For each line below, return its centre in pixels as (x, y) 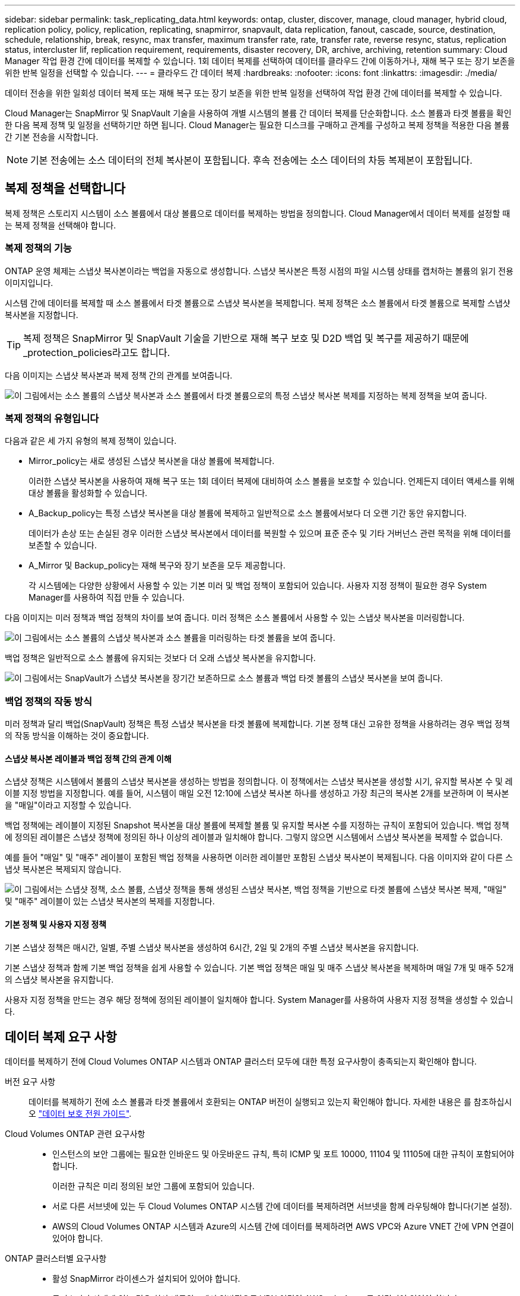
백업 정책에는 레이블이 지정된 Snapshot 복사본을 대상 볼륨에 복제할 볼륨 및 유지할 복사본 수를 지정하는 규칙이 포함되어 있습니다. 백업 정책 (257, 825)
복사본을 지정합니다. (42, 315)
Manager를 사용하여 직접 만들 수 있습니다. (107, 598)
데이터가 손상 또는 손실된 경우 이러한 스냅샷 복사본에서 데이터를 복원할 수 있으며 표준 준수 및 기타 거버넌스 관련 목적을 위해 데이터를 (270, 533)
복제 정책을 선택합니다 (65, 189)
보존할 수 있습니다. (63, 545)
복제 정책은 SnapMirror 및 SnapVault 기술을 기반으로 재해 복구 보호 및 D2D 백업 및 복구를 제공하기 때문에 (246, 338)
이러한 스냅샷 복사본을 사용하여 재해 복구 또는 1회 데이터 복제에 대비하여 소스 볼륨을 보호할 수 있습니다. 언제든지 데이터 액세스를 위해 (272, 481)
